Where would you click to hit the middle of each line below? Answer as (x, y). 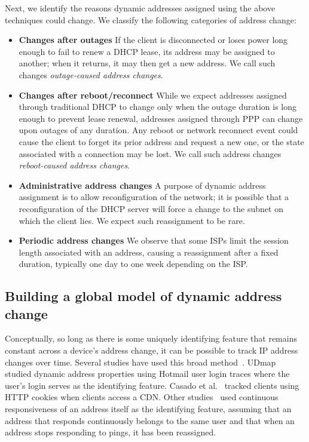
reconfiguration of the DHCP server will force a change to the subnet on (151, 208)
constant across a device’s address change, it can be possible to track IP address (152, 350)
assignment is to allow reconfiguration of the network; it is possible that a (154, 197)
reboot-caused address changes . (74, 165)
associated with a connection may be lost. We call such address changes (150, 153)
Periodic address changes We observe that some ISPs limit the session (154, 240)
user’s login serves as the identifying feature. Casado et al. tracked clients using (152, 385)
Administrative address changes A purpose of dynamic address (142, 185)
